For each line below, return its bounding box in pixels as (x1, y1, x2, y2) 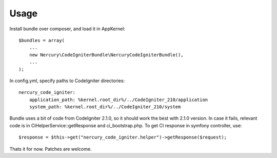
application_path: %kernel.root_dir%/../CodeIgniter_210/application (29, 96, 208, 103)
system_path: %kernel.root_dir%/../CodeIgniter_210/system (29, 104, 181, 110)
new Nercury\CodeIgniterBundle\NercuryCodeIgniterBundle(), (29, 52, 184, 57)
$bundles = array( (18, 37, 65, 43)
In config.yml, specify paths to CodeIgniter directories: (9, 77, 125, 84)
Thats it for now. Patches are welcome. (9, 146, 92, 152)
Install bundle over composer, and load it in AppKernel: (9, 26, 126, 32)
